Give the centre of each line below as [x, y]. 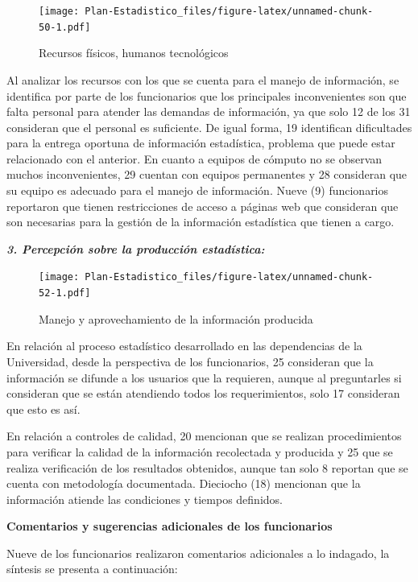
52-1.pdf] [65, 293]
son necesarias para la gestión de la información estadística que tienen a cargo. [201, 222]
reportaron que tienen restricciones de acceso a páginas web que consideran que [203, 206]
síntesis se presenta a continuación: [92, 569]
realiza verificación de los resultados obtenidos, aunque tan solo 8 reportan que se [207, 467]
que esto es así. [43, 409]
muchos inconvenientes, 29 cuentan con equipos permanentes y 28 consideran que [207, 174]
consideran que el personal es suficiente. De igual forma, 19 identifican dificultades [209, 127]
